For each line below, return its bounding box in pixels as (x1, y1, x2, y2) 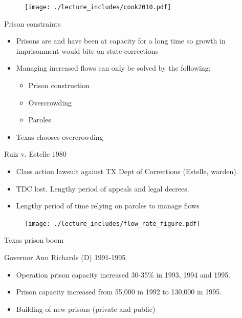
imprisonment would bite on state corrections (16, 45, 159, 56)
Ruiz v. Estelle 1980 (4, 149, 67, 159)
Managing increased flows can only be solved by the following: (16, 62, 211, 73)
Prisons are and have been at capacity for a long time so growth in (16, 35, 226, 46)
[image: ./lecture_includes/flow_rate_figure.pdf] (25, 220, 201, 227)
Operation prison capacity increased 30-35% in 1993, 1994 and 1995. (16, 269, 231, 280)
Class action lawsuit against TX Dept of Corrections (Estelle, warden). (16, 166, 238, 176)
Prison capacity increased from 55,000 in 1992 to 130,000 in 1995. (16, 286, 222, 297)
